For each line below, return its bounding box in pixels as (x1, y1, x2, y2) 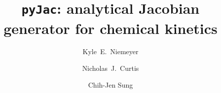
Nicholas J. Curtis (82, 63, 139, 73)
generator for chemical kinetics (3, 18, 218, 38)
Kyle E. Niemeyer (82, 46, 139, 57)
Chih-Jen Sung (88, 79, 133, 90)
